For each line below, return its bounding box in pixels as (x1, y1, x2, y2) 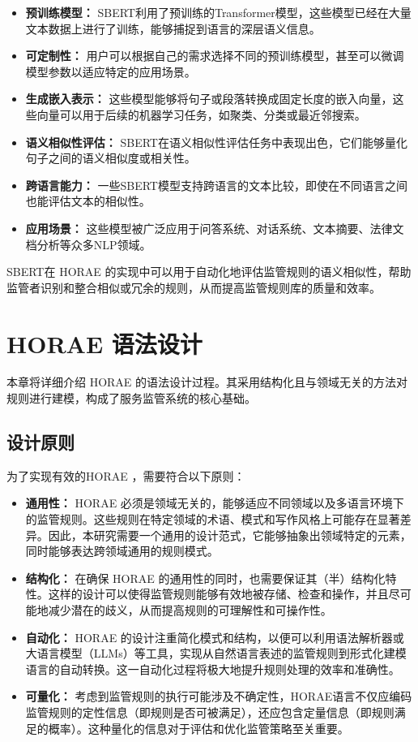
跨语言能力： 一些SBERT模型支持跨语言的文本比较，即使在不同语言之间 (25, 176, 407, 193)
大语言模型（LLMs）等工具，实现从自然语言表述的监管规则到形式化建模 (25, 645, 407, 662)
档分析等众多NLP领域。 (25, 235, 151, 252)
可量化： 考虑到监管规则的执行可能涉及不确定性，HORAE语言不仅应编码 (25, 688, 412, 705)
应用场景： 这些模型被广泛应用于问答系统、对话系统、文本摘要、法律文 (25, 219, 404, 236)
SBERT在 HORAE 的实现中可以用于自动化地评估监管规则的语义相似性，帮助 (6, 263, 412, 280)
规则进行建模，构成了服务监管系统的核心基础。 (6, 390, 256, 407)
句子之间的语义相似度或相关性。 (25, 149, 196, 166)
